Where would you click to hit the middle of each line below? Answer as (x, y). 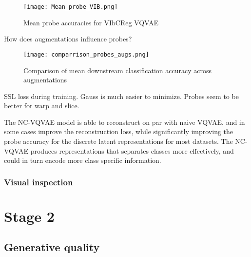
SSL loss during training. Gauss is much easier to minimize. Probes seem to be (121, 96)
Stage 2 (29, 216)
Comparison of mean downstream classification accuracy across (117, 70)
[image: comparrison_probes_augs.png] (86, 54)
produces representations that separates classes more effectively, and (132, 150)
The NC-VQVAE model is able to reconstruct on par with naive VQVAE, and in (125, 122)
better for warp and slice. (42, 106)
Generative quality (52, 247)
